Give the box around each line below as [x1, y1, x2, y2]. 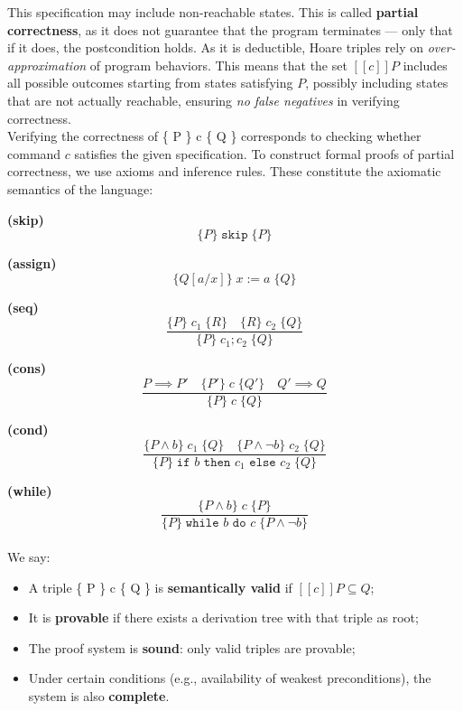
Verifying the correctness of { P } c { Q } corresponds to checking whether [7, 126, 421, 145]
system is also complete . [28, 686, 170, 705]
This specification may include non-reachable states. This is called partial [7, 3, 419, 21]
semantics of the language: [7, 179, 153, 198]
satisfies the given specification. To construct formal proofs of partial [74, 144, 455, 163]
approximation [7, 55, 87, 74]
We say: [7, 547, 51, 566]
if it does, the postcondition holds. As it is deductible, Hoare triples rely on [7, 38, 424, 57]
